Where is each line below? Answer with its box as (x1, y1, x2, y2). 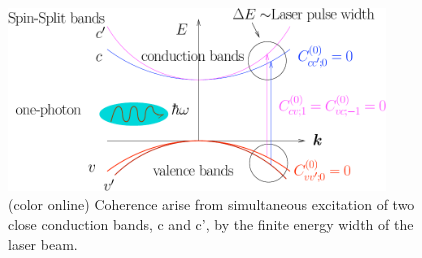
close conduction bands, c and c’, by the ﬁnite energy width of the (8, 214, 414, 235)
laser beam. (8, 233, 78, 254)
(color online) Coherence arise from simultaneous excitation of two (8, 194, 415, 215)
